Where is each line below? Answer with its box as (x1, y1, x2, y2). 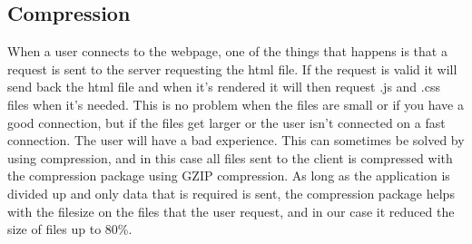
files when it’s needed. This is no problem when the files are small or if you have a (7, 94, 464, 113)
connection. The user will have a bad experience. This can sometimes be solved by (7, 131, 465, 150)
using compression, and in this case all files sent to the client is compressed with (7, 148, 453, 167)
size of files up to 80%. (7, 220, 133, 239)
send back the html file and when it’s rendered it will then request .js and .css (7, 77, 440, 96)
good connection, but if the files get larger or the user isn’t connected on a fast (7, 112, 446, 132)
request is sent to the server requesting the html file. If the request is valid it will (7, 59, 457, 78)
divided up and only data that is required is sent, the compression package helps (7, 183, 455, 202)
